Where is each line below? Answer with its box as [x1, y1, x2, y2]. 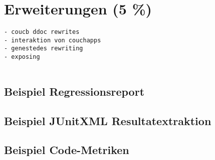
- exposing [4, 53, 40, 61]
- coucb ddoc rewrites [4, 28, 80, 36]
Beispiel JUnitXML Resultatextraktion [4, 113, 211, 128]
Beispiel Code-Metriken [4, 142, 129, 158]
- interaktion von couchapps [4, 36, 101, 44]
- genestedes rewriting [4, 45, 83, 52]
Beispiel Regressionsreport [4, 83, 145, 99]
